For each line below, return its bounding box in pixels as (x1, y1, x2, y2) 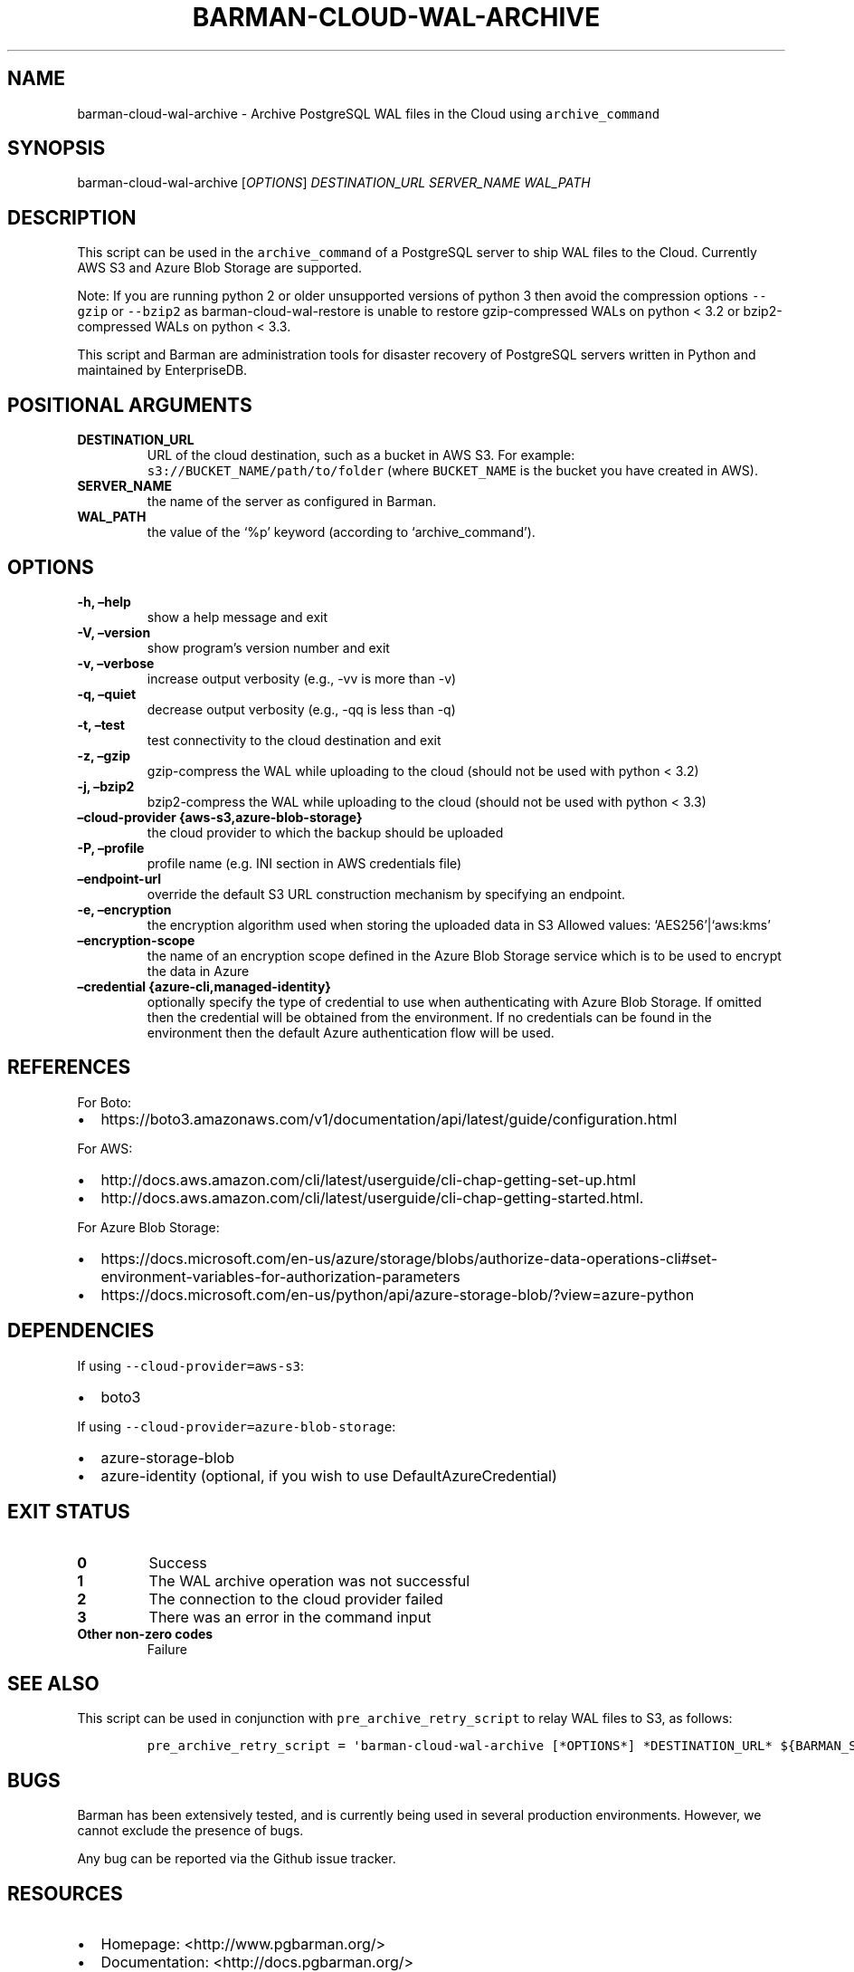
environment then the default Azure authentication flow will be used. (147, 1024, 555, 1040)
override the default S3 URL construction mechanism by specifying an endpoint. (147, 885, 626, 902)
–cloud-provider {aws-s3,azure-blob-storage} (77, 809, 363, 825)
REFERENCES (7, 1056, 131, 1079)
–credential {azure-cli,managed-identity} (77, 978, 331, 994)
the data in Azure (147, 962, 250, 979)
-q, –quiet (77, 685, 137, 702)
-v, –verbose (77, 655, 155, 671)
